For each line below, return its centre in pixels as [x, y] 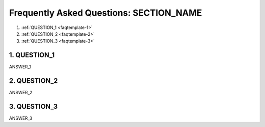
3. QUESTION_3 [33, 106]
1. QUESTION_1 [32, 55]
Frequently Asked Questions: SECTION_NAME [106, 13]
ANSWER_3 [21, 118]
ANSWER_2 [21, 93]
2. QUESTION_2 [34, 81]
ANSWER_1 [20, 67]
